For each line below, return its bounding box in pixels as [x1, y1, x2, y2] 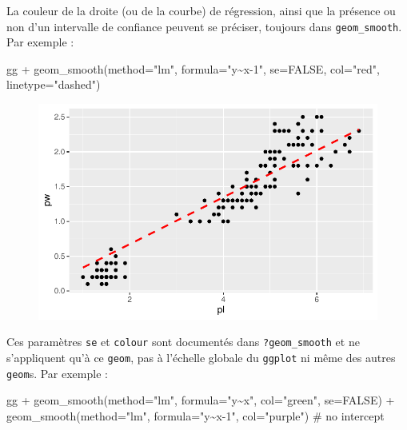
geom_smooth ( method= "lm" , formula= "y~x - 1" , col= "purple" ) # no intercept [6, 408, 385, 424]
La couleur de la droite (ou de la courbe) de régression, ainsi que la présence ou [6, 2, 396, 18]
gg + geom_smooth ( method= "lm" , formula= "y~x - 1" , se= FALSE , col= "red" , [6, 60, 380, 77]
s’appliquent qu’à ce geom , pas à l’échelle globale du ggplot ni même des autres [6, 349, 396, 366]
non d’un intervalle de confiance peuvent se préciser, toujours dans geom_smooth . [6, 18, 402, 34]
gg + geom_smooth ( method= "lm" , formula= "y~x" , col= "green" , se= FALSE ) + [6, 392, 395, 408]
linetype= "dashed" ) [6, 76, 101, 93]
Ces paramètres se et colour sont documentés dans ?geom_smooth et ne [6, 333, 360, 350]
